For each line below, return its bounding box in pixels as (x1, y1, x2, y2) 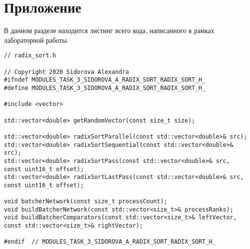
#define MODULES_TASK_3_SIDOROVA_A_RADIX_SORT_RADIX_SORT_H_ (4, 84, 206, 91)
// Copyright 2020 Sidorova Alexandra (4, 68, 129, 75)
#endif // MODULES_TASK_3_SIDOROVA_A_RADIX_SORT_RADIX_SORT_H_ (4, 238, 216, 246)
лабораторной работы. (4, 35, 69, 45)
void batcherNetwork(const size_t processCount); (4, 198, 167, 205)
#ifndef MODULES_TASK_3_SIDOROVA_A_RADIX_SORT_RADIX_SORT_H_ (4, 76, 206, 84)
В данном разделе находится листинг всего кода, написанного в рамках (4, 25, 215, 36)
